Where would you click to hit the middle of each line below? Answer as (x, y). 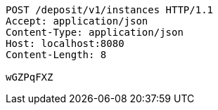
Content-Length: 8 (56, 55)
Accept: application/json (77, 21)
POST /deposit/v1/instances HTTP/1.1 (110, 10)
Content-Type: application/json (95, 32)
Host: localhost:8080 (65, 43)
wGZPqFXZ (30, 77)
